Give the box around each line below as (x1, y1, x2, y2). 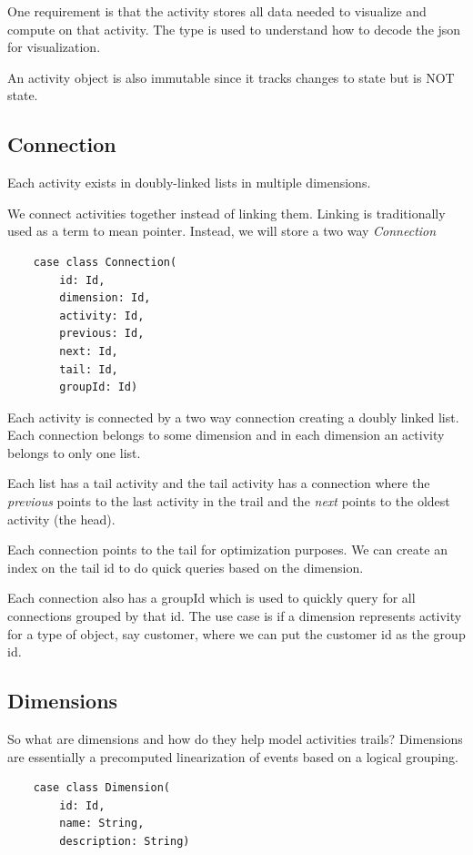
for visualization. (7, 37, 101, 56)
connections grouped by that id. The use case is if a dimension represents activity (7, 606, 462, 626)
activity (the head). (7, 509, 116, 528)
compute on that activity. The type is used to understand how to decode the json (7, 19, 461, 38)
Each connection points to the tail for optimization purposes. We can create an (7, 540, 448, 559)
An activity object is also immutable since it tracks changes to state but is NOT (7, 67, 455, 87)
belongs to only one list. (7, 443, 141, 462)
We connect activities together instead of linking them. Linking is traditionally (7, 203, 446, 222)
